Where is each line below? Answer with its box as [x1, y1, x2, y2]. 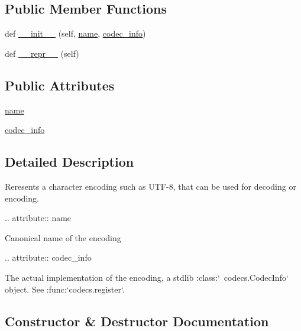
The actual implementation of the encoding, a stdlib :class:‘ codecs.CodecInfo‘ [5, 271, 289, 283]
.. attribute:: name [5, 212, 72, 224]
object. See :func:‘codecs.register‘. [5, 283, 125, 295]
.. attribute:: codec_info [5, 251, 92, 264]
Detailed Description [5, 152, 134, 171]
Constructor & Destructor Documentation [5, 311, 269, 330]
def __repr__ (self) [5, 47, 79, 59]
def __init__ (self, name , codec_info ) [5, 27, 146, 40]
